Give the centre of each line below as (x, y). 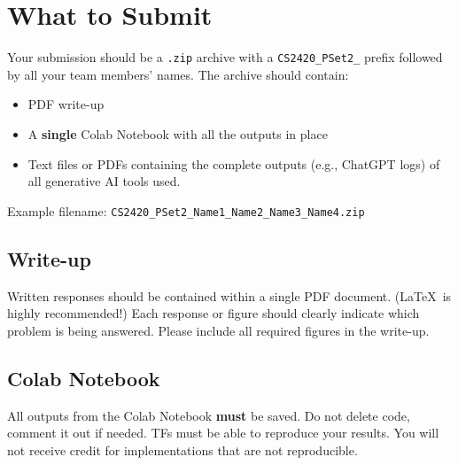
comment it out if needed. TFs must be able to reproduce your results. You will (223, 433)
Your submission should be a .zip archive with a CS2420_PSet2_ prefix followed (225, 57)
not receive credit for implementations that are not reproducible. (182, 449)
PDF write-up (66, 104)
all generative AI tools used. (104, 181)
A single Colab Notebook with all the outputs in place (178, 133)
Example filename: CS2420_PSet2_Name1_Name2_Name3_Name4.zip (186, 210)
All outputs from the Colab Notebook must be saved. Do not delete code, (209, 415)
